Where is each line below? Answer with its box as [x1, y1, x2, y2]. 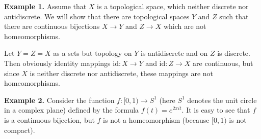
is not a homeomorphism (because [103, 114, 210, 125]
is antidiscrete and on [141, 48, 208, 58]
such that [219, 11, 249, 21]
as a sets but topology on [53, 48, 132, 58]
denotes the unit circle [187, 94, 257, 105]
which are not [163, 21, 206, 31]
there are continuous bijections [4, 21, 100, 31]
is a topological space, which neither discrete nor [97, 1, 249, 11]
